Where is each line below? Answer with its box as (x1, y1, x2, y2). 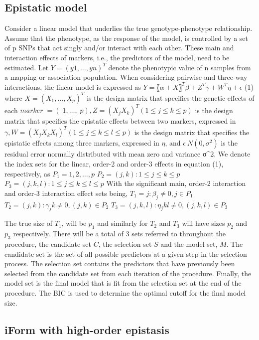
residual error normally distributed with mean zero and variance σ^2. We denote (4, 149, 251, 159)
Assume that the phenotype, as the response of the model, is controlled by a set (4, 32, 249, 43)
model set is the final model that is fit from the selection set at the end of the (4, 278, 242, 288)
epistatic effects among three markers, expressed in (4, 138, 159, 148)
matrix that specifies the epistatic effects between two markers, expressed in (4, 116, 236, 126)
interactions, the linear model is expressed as (4, 81, 141, 92)
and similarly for (97, 218, 148, 228)
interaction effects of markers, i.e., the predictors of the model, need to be (4, 52, 230, 62)
